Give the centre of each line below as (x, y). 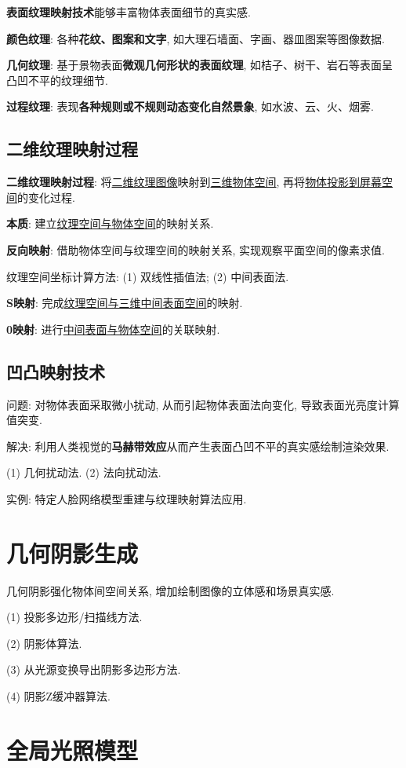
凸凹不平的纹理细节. (57, 80)
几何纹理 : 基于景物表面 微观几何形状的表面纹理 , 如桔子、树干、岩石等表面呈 (200, 65)
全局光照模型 (72, 750)
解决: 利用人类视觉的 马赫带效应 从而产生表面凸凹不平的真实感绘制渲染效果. (198, 446)
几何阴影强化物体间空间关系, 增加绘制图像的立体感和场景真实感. (170, 590)
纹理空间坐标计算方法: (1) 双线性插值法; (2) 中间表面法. (148, 276)
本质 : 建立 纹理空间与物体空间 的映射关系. (110, 223)
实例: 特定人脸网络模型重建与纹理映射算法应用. (127, 498)
